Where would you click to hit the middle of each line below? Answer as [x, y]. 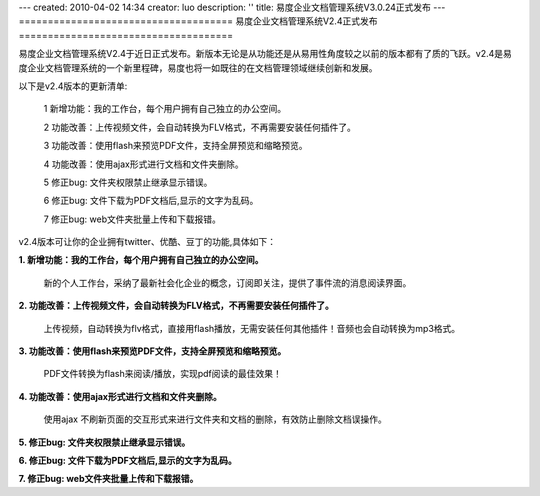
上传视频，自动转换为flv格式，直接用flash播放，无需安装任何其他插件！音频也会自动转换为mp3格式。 [252, 328]
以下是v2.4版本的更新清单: [73, 86]
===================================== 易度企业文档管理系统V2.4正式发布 [198, 21]
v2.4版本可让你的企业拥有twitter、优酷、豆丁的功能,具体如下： [147, 242]
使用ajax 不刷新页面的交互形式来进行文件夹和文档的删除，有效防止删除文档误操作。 [215, 419]
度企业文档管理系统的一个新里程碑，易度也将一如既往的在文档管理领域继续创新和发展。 [198, 67]
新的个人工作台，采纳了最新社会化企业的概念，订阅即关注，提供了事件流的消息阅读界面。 [227, 282]
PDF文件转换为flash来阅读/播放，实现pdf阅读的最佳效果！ [162, 374]
